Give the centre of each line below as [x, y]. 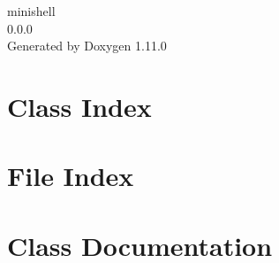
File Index [71, 176]
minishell [31, 11]
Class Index [79, 106]
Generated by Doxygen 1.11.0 [87, 46]
